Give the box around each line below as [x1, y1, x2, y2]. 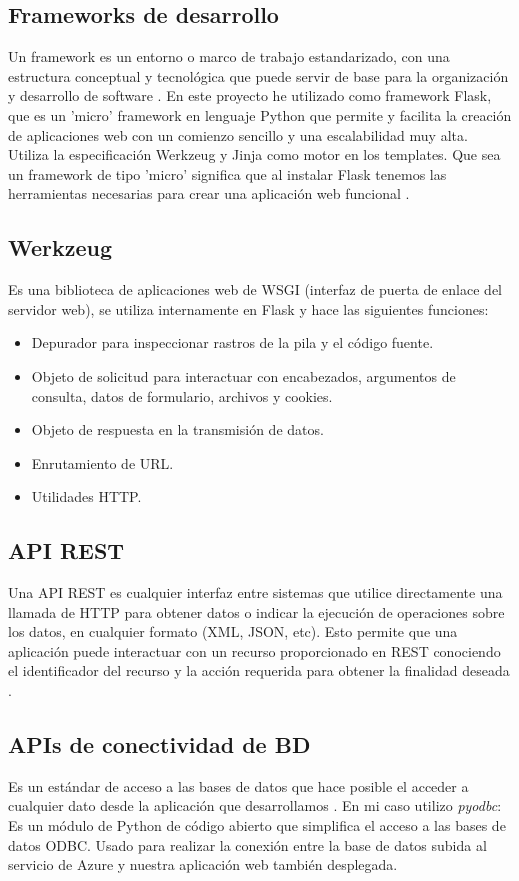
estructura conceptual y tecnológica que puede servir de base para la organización [8, 65, 509, 86]
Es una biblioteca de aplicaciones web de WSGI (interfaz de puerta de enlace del [8, 279, 503, 300]
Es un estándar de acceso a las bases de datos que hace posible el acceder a [8, 775, 469, 796]
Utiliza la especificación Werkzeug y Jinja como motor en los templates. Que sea [8, 144, 501, 165]
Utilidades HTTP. [31, 486, 142, 507]
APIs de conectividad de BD [8, 729, 311, 760]
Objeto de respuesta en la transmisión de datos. [31, 419, 324, 440]
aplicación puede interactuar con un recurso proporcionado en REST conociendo [8, 640, 501, 661]
